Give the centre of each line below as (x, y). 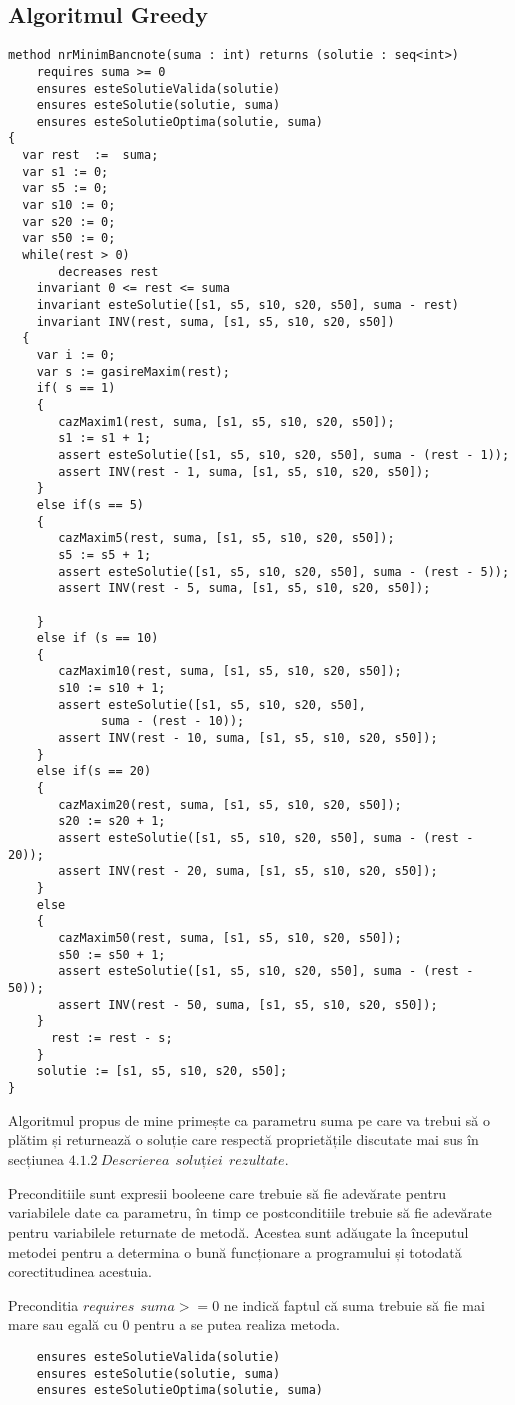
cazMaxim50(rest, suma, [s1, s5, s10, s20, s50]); (230, 937)
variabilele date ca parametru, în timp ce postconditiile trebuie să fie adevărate (250, 1212)
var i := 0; (76, 355)
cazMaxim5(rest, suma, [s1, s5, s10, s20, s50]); (226, 538)
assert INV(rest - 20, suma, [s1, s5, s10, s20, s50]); (248, 871)
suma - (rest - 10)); (173, 721)
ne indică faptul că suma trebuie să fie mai (354, 1304)
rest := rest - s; (111, 1037)
